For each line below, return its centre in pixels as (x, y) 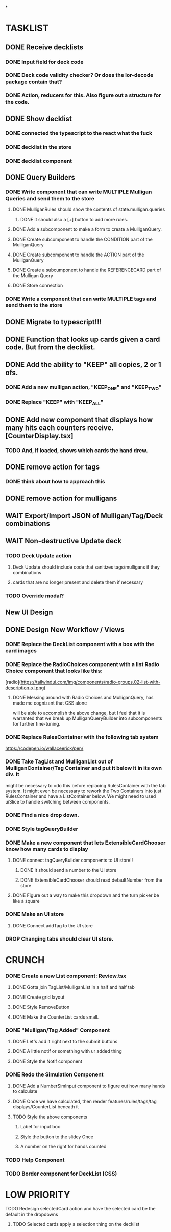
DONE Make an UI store (35, 914)
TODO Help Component (35, 1160)
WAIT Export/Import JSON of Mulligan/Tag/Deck (84, 516)
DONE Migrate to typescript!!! (54, 322)
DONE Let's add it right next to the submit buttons (65, 1042)
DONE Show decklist (39, 118)
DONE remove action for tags (53, 467)
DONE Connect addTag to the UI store (53, 925)
